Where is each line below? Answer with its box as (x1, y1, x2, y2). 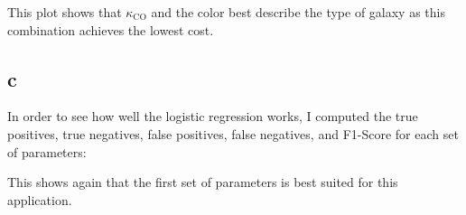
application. (7, 190, 72, 209)
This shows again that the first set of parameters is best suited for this (7, 173, 398, 192)
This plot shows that (7, 3, 122, 21)
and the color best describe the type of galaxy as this (151, 3, 445, 21)
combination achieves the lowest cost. (7, 20, 214, 39)
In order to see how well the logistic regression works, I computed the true (7, 107, 418, 126)
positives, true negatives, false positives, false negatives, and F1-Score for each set (7, 124, 459, 143)
